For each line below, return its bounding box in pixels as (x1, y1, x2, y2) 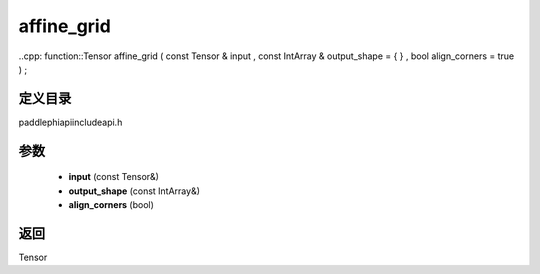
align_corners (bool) (68, 199, 155, 211)
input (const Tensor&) (68, 171, 160, 183)
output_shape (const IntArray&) (68, 185, 200, 197)
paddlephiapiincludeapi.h (18, 116, 123, 128)
